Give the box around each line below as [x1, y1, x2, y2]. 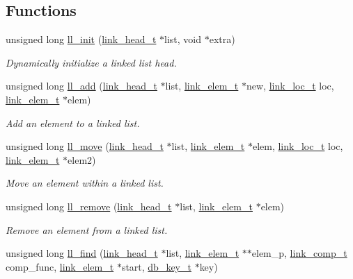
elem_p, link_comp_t [251, 246, 347, 260]
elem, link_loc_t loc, [252, 139, 343, 153]
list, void [164, 32, 202, 46]
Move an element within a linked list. [6, 176, 164, 190]
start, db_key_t [121, 259, 191, 273]
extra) [209, 32, 235, 46]
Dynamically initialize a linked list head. [6, 55, 177, 69]
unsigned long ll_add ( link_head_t [6, 78, 157, 93]
